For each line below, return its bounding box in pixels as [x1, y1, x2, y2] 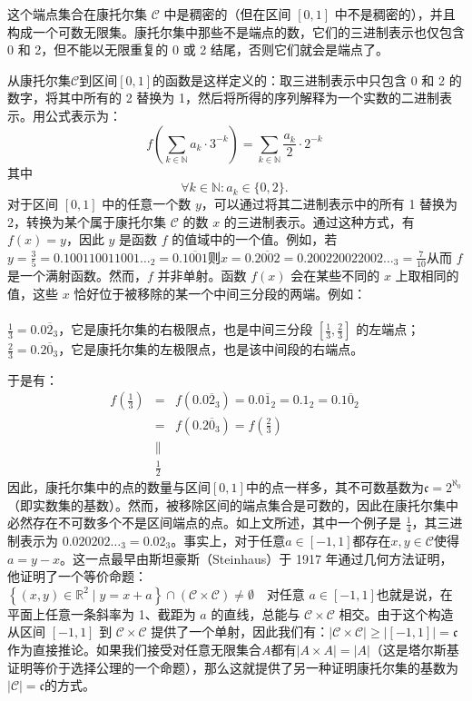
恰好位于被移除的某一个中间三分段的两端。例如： [74, 283, 367, 302]
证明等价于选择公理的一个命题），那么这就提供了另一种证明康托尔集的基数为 [7, 657, 458, 676]
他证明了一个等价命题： [7, 567, 147, 586]
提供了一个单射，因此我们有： [151, 622, 329, 641]
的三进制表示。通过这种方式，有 [223, 212, 415, 231]
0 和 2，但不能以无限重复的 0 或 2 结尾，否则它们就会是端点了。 [7, 40, 388, 59]
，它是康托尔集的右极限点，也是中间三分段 [58, 320, 313, 339]
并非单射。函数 [157, 266, 247, 285]
